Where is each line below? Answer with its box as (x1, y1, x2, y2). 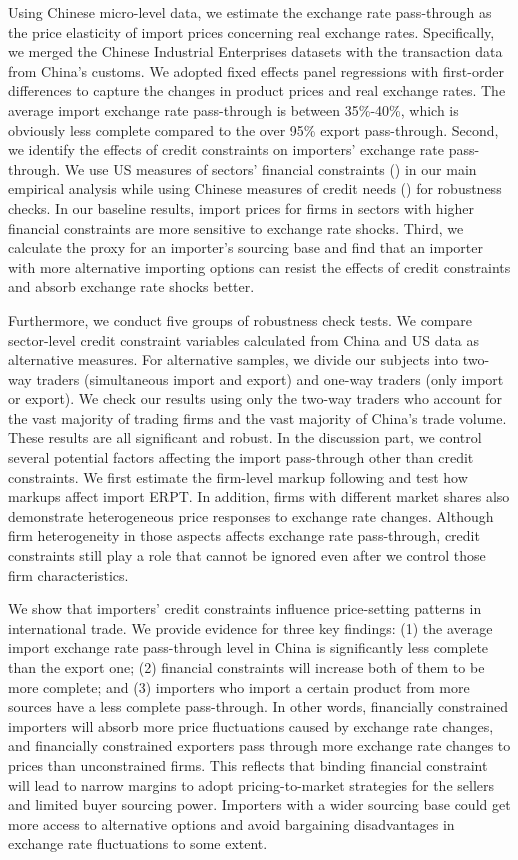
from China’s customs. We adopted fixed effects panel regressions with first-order (8, 60, 504, 81)
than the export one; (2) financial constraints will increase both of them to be (8, 657, 485, 677)
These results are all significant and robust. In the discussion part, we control (8, 427, 482, 448)
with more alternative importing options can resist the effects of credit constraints (8, 256, 511, 277)
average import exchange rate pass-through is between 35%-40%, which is (8, 99, 459, 120)
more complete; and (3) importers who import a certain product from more (8, 676, 470, 697)
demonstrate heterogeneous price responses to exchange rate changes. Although (8, 505, 494, 526)
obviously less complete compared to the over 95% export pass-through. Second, (8, 119, 499, 140)
